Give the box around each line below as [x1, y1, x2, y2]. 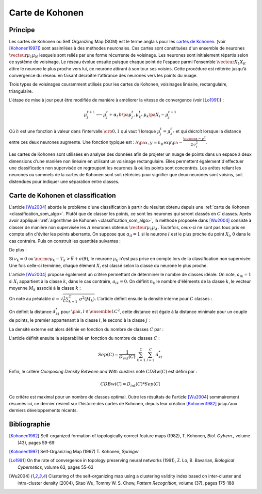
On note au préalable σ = [9, 296, 60, 302]
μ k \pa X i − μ [143, 112, 169, 118]
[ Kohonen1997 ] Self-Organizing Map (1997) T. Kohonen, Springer [9, 449, 139, 454]
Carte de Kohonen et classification [9, 191, 116, 199]
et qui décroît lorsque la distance [175, 128, 242, 134]
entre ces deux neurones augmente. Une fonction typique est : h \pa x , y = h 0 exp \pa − [9, 139, 183, 147]
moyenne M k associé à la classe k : [9, 285, 81, 292]
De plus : [9, 247, 27, 252]
